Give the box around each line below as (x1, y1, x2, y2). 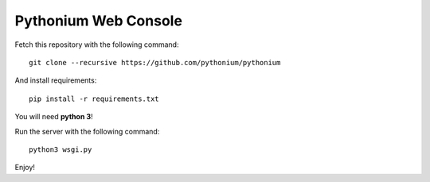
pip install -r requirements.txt (29, 94, 159, 103)
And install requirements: (14, 76, 97, 85)
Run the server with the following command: (14, 126, 160, 136)
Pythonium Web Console (14, 12, 183, 29)
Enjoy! (14, 163, 36, 172)
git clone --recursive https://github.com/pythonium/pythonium (29, 58, 281, 67)
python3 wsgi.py (29, 145, 92, 154)
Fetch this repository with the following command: (14, 40, 179, 49)
